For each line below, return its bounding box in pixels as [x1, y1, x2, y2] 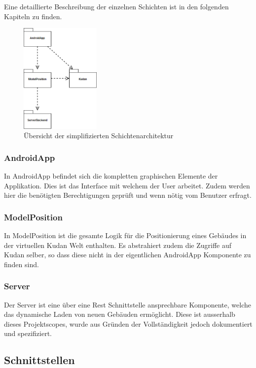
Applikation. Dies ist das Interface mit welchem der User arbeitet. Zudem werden [4, 180, 250, 190]
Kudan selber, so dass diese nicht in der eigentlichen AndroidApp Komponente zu [4, 249, 251, 260]
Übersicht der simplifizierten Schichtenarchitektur [24, 130, 174, 141]
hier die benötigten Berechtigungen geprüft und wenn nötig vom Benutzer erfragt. [4, 190, 252, 200]
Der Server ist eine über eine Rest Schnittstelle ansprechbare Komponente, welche [4, 299, 251, 309]
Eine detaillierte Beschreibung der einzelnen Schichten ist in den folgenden [4, 1, 229, 11]
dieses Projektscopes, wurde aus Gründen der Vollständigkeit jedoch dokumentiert [4, 318, 253, 329]
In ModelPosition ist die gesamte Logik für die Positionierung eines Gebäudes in [4, 230, 247, 240]
